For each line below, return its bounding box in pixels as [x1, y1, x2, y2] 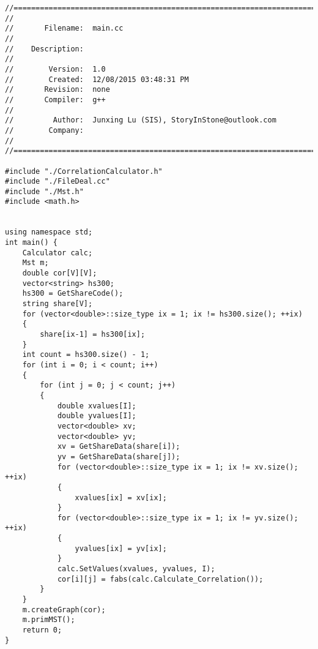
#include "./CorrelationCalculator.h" [5, 167, 163, 176]
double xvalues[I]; [57, 401, 136, 410]
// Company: [5, 126, 84, 135]
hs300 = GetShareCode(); [22, 289, 124, 298]
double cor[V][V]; [22, 269, 97, 278]
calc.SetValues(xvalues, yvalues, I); [57, 565, 215, 574]
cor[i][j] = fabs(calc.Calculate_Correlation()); [57, 574, 264, 583]
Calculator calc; [22, 248, 93, 257]
